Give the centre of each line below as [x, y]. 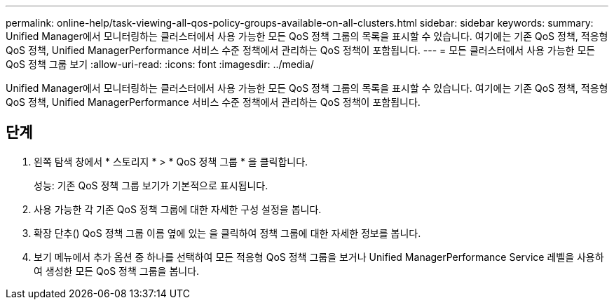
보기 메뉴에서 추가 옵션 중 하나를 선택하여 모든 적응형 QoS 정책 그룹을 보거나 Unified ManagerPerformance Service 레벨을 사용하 [319, 257]
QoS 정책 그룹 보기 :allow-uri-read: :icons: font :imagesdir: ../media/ [160, 64]
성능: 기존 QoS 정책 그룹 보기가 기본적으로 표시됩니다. [151, 185]
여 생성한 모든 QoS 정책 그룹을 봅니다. [117, 271]
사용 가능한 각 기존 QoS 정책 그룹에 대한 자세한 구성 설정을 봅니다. [178, 209]
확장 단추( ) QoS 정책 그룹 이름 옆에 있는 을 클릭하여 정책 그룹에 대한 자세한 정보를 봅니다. [227, 233]
